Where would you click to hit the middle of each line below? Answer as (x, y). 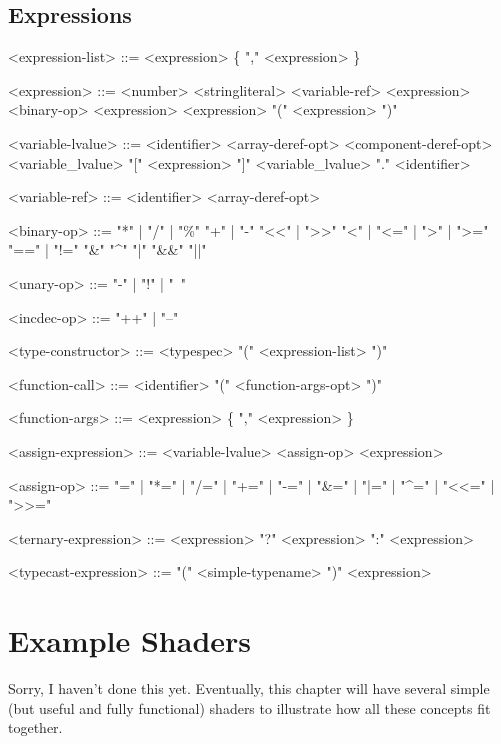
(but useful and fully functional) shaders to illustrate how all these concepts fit (249, 707)
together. (35, 727)
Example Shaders (130, 640)
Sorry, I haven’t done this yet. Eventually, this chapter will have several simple (249, 688)
